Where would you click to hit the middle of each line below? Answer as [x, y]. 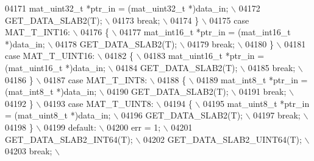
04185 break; [272, 67]
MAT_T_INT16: [37, 32]
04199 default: [70, 127]
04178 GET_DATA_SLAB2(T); [116, 43]
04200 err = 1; [134, 127]
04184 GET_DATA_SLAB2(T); [177, 67]
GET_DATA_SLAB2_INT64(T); [69, 139]
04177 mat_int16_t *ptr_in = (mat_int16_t [205, 32]
